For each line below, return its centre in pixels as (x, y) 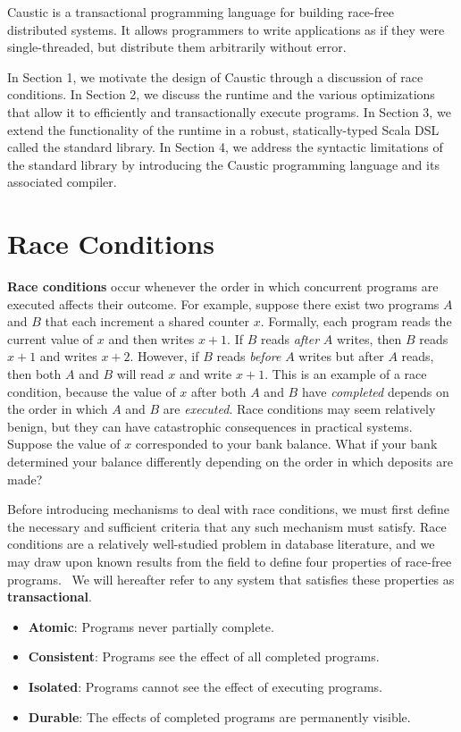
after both (219, 391)
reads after (290, 338)
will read (140, 374)
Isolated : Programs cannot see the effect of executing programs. (205, 686)
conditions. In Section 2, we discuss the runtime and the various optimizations (221, 94)
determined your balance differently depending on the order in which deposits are (230, 461)
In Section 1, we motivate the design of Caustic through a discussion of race (215, 76)
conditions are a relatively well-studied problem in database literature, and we (221, 544)
